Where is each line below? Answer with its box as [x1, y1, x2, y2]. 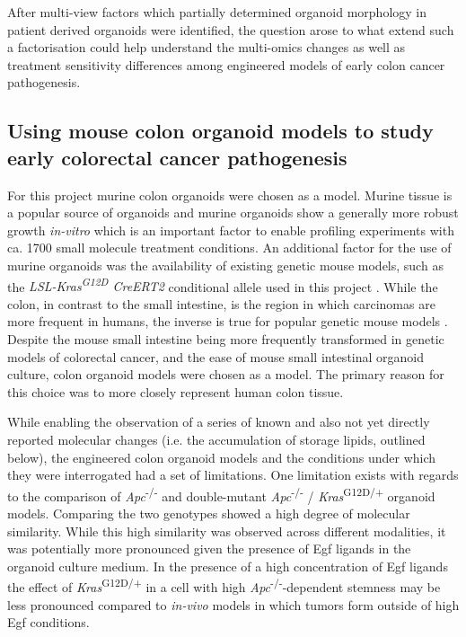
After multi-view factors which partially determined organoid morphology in [7, 3, 427, 21]
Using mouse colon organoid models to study [7, 117, 434, 145]
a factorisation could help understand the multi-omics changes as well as [7, 38, 406, 57]
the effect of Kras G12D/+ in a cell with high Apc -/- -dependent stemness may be [7, 575, 441, 596]
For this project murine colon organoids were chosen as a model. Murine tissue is [7, 185, 453, 204]
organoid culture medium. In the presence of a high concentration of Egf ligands [7, 556, 448, 575]
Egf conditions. [7, 613, 90, 632]
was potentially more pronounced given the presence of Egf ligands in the [7, 539, 411, 558]
